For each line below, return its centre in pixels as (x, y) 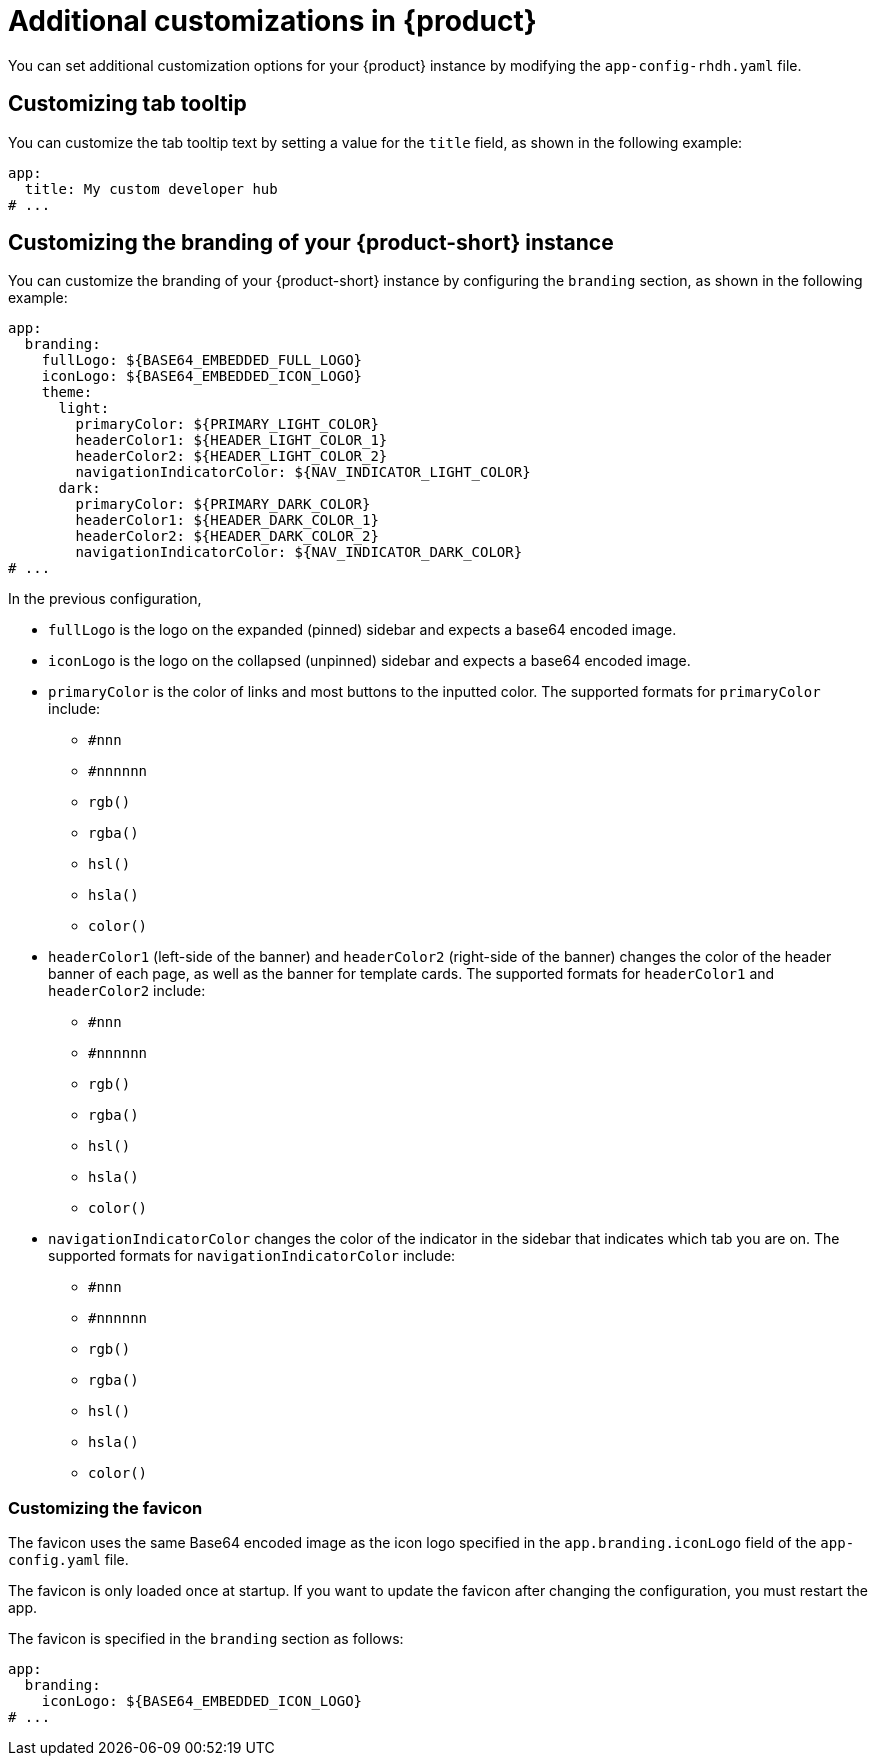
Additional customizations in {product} (272, 21)
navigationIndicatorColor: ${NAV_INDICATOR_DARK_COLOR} (299, 552)
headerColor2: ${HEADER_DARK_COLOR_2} (227, 536)
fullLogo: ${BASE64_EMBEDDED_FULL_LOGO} (202, 360)
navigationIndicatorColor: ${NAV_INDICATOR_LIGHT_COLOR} (303, 472)
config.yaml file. (68, 1560)
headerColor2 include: (127, 991)
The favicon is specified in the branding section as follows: (206, 1639)
